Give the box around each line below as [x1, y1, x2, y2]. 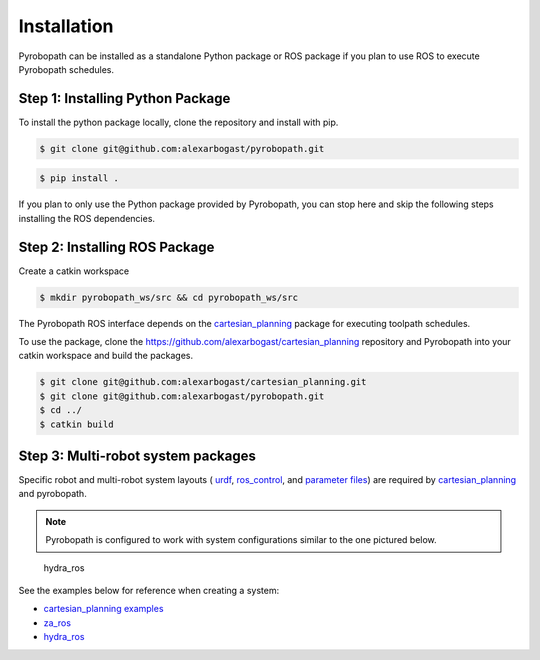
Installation [18, 15, 114, 37]
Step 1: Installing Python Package [18, 90, 231, 107]
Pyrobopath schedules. [18, 63, 115, 75]
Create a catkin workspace [18, 265, 130, 277]
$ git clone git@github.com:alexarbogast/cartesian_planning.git [39, 376, 367, 388]
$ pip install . [39, 173, 120, 184]
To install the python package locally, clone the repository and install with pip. [18, 116, 339, 128]
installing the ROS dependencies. [18, 212, 155, 224]
